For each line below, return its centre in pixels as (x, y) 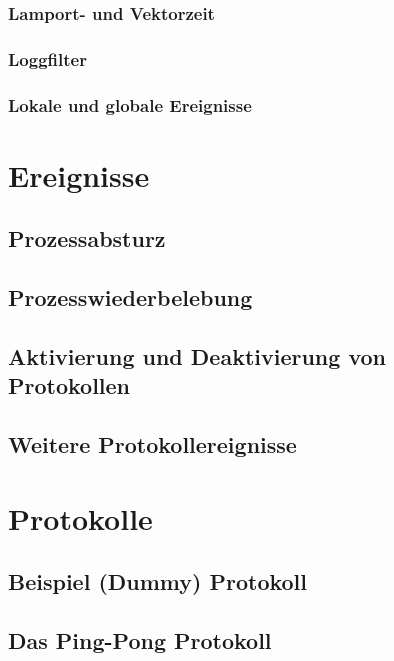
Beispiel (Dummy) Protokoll (158, 581)
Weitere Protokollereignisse (152, 444)
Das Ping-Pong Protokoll (140, 639)
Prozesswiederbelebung (130, 297)
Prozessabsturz (87, 238)
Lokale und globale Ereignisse (130, 104)
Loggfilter (47, 58)
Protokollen (69, 385)
